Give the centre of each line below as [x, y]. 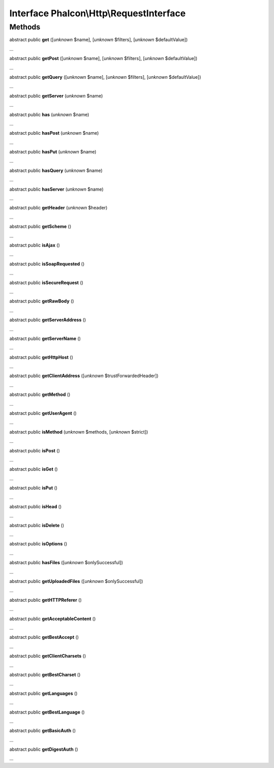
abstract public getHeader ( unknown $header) [58, 208]
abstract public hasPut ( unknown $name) [53, 152]
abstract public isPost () [35, 450]
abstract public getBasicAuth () [43, 731]
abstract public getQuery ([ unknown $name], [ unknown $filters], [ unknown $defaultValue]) [105, 77]
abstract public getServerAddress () [48, 320]
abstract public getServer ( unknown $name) [56, 96]
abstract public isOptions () [38, 544]
